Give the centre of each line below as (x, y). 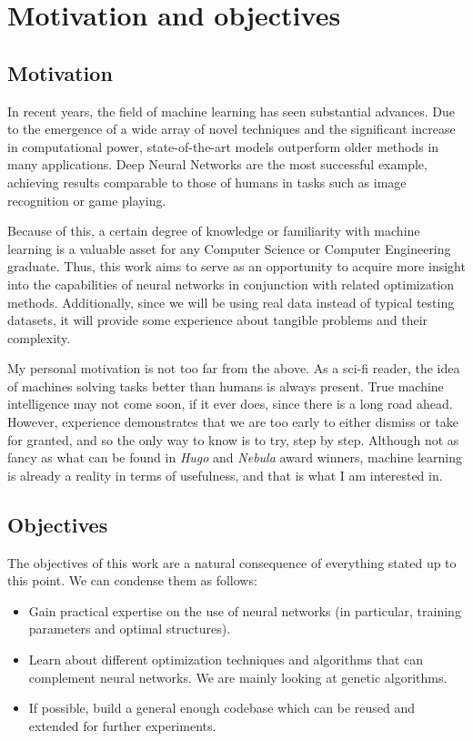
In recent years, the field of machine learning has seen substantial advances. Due (231, 111)
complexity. (39, 337)
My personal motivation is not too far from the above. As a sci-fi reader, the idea (234, 368)
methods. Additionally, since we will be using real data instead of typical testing (231, 302)
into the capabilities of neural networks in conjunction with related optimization (231, 284)
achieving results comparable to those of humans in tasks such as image (207, 182)
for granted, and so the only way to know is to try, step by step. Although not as (233, 439)
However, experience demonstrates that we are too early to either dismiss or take (233, 422)
